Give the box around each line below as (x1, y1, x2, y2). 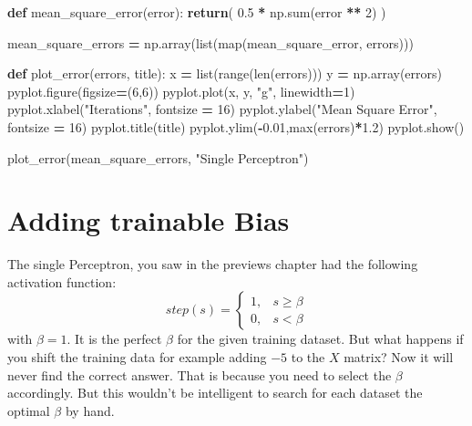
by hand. (65, 400, 115, 420)
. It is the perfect (67, 329, 162, 348)
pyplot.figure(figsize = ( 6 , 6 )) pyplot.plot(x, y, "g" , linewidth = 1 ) (7, 81, 355, 100)
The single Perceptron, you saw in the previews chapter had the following (7, 255, 418, 274)
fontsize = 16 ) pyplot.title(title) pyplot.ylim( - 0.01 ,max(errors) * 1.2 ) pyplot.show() (7, 117, 465, 136)
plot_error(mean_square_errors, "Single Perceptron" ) (7, 148, 309, 167)
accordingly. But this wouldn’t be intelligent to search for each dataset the (7, 383, 423, 402)
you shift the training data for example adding (7, 348, 267, 367)
